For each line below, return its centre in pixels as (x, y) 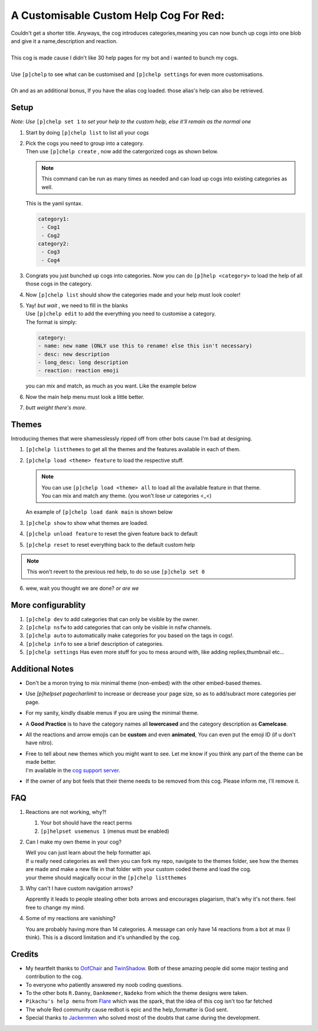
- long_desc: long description (83, 362)
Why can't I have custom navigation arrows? (79, 888)
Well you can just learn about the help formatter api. (89, 853)
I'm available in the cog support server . (73, 770)
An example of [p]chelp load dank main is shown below (99, 512)
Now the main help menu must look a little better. (85, 397)
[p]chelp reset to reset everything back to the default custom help (110, 544)
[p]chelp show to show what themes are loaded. (87, 523)
